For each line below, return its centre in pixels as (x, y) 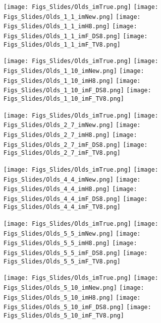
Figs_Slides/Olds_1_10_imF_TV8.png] (64, 98)
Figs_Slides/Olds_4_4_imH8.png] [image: (70, 189)
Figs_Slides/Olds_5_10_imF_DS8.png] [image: (78, 307)
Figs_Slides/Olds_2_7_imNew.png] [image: (72, 125)
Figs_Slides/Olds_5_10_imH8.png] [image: (72, 297)
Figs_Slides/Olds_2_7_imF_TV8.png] (62, 153)
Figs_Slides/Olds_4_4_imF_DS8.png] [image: (76, 199)
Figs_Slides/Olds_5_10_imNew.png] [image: (74, 288)
